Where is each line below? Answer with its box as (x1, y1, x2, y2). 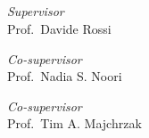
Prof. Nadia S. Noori (7, 67, 122, 85)
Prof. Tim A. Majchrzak (7, 114, 142, 133)
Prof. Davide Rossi (7, 19, 112, 37)
